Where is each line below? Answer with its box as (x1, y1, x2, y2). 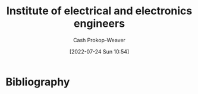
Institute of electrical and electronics (6, 4, 193, 18)
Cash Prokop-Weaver (73, 36, 126, 43)
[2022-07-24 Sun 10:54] (69, 48, 130, 55)
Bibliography (5, 75, 70, 89)
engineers (73, 17, 125, 30)
